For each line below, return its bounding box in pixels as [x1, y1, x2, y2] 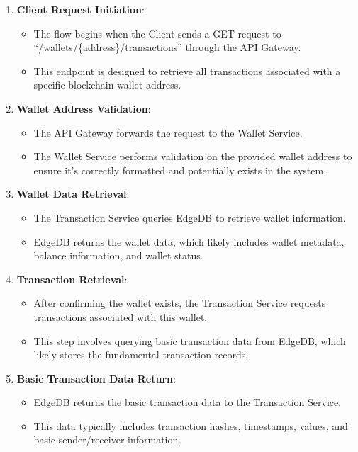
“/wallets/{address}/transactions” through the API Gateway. [33, 40, 301, 55]
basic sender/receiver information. [33, 432, 181, 447]
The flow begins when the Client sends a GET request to [33, 26, 281, 40]
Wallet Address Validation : [16, 101, 151, 115]
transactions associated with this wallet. [33, 309, 208, 324]
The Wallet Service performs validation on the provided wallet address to [33, 149, 352, 164]
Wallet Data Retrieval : [16, 186, 130, 201]
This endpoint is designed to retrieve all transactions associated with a [33, 63, 341, 78]
